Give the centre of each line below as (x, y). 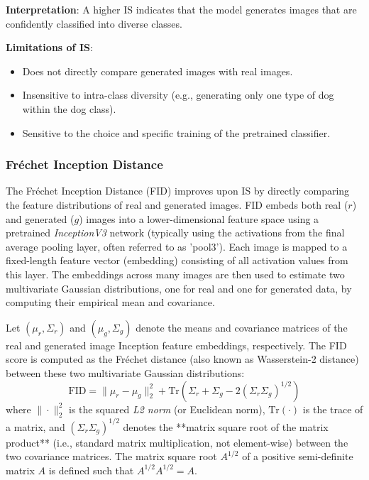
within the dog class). (69, 108)
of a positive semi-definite (298, 456)
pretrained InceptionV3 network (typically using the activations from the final (175, 233)
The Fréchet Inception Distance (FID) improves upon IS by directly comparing (178, 191)
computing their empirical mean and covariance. (110, 302)
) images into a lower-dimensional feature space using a (199, 218)
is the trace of (333, 409)
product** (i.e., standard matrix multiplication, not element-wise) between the (177, 442)
